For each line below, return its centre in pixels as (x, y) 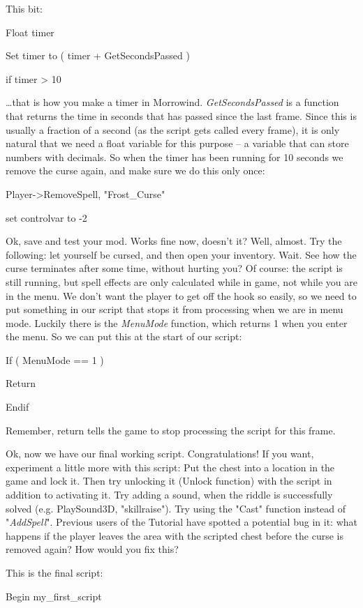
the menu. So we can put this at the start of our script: (124, 336)
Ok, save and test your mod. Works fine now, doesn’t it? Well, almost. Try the (174, 241)
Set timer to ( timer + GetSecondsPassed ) (98, 55)
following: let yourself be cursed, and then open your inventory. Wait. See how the (181, 254)
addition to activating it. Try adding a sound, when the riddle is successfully (169, 495)
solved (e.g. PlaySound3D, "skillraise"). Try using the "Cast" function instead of (176, 508)
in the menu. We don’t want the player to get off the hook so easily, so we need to (181, 295)
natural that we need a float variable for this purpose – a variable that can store (177, 143)
